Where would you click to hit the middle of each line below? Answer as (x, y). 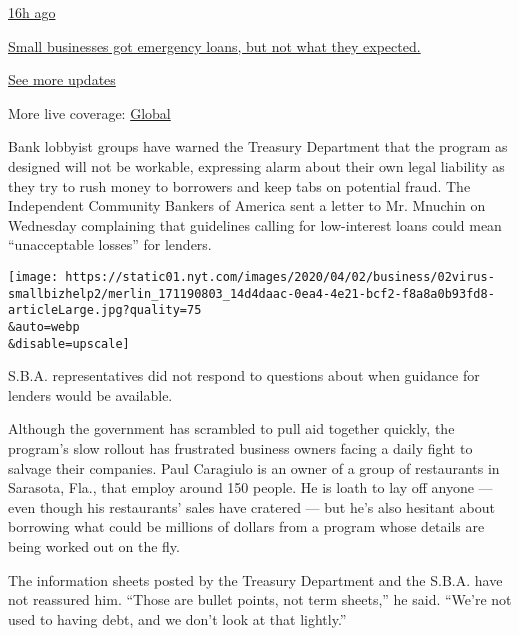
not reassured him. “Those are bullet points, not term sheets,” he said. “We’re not (260, 599)
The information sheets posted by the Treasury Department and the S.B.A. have (255, 579)
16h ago (32, 12)
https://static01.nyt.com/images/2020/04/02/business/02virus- (280, 276)
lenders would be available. (90, 394)
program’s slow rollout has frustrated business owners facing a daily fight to (240, 448)
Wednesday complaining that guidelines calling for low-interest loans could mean (255, 224)
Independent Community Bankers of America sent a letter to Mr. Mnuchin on (247, 205)
